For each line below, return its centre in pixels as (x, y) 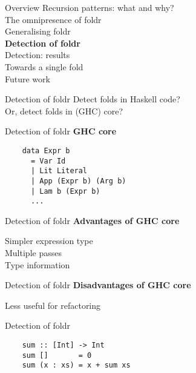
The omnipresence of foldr (53, 19)
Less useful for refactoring (53, 305)
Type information (38, 264)
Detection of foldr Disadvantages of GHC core (98, 285)
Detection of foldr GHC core (61, 131)
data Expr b (46, 150)
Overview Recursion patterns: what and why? (90, 7)
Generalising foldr (38, 31)
